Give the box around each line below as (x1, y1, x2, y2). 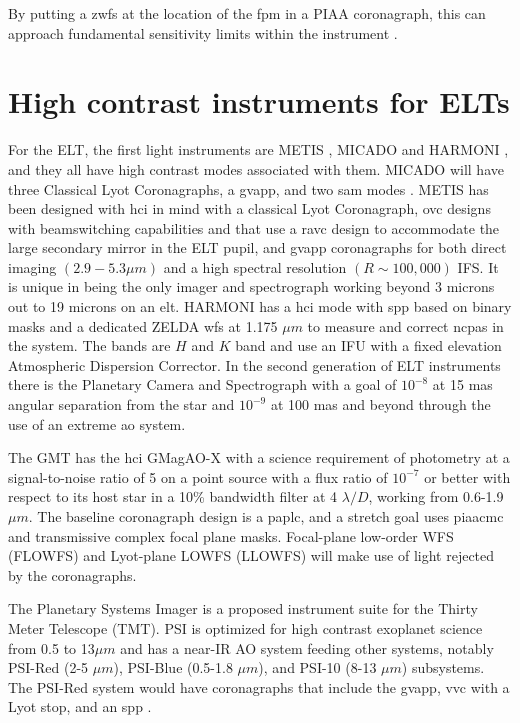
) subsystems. (401, 657, 485, 678)
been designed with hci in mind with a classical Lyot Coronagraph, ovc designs (8, 198, 491, 219)
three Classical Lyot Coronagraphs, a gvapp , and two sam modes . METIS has (8, 178, 489, 199)
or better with (424, 466, 511, 487)
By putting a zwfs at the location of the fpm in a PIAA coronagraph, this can (8, 3, 486, 23)
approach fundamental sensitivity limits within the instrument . (8, 22, 398, 43)
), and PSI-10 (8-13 (258, 657, 377, 678)
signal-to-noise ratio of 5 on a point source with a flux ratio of (8, 466, 388, 487)
